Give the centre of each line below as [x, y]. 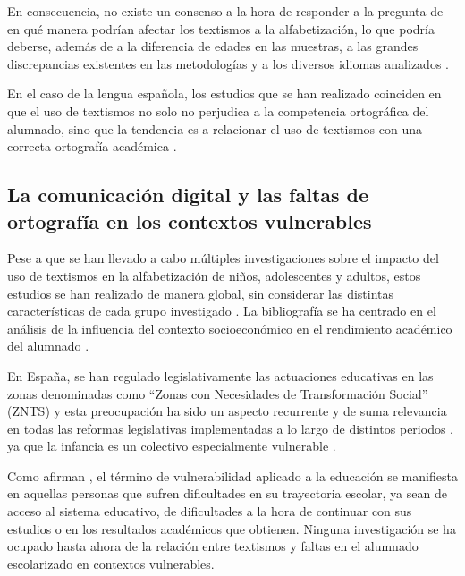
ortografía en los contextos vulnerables [190, 220]
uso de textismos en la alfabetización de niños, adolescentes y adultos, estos [214, 275]
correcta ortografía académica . [92, 146]
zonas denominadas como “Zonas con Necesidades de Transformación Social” [218, 393]
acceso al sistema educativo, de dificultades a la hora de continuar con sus [210, 511]
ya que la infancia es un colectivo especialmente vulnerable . [172, 446]
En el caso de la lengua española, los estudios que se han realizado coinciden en [224, 93]
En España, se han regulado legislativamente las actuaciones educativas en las [220, 375]
